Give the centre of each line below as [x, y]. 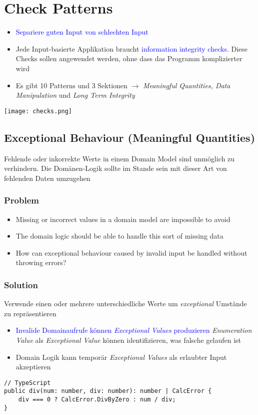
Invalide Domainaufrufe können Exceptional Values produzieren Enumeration [134, 330]
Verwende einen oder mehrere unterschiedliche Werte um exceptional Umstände [125, 303]
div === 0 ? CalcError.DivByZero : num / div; [97, 400]
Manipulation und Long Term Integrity [75, 95]
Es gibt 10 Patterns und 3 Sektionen [71, 85]
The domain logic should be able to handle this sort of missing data [119, 236]
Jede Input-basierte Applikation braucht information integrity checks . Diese [131, 48]
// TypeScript [27, 383]
